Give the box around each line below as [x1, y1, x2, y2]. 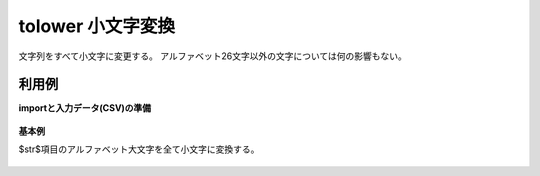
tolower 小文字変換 [18, 15, 175, 37]
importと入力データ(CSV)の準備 [18, 102, 152, 114]
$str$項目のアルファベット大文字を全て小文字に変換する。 [18, 143, 260, 155]
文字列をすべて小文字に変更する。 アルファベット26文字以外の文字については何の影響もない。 [18, 50, 407, 62]
